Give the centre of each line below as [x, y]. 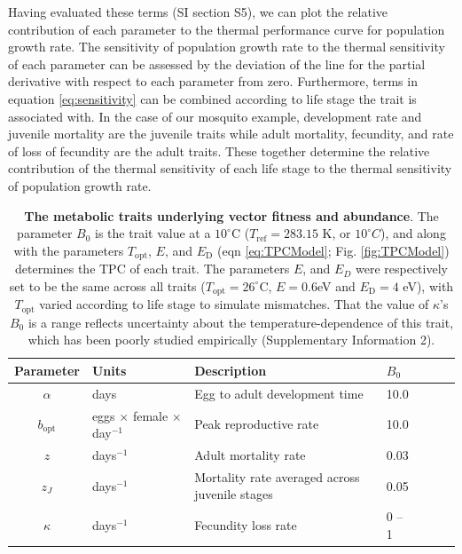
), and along [413, 233]
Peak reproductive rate [257, 424]
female [150, 415]
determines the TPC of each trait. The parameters [153, 269]
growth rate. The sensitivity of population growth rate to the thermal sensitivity [227, 47]
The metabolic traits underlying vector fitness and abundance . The [231, 215]
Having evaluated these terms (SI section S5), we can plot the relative [198, 12]
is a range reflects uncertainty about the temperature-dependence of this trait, [241, 322]
